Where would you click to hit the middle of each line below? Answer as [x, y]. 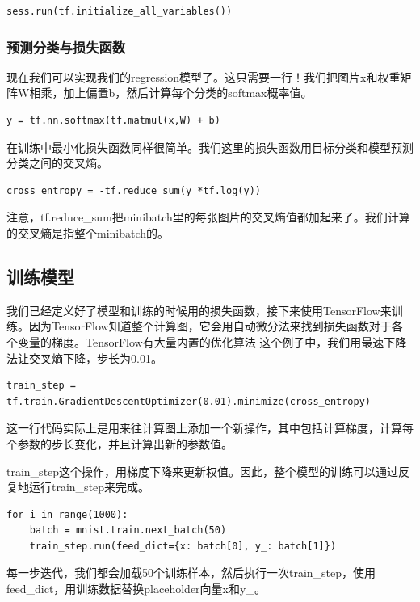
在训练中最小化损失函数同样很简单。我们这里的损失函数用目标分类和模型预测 [210, 147]
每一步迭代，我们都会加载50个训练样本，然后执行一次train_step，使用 [191, 573]
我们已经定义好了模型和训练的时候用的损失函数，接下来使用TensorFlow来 [199, 310]
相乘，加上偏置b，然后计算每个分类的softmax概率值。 [171, 93]
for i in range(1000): [67, 514]
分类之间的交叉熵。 [57, 163]
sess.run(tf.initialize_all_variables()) [120, 11]
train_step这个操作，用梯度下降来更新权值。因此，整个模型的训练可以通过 [203, 471]
